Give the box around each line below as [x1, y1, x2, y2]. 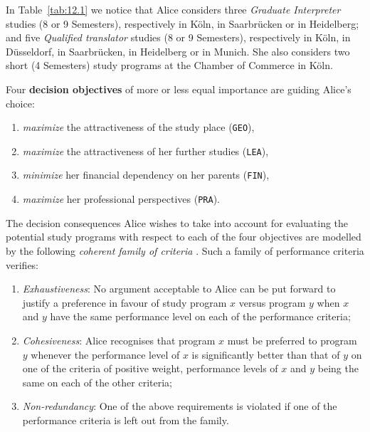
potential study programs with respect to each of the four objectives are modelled [6, 229, 361, 244]
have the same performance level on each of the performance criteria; [50, 309, 351, 324]
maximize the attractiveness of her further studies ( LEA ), [22, 143, 269, 158]
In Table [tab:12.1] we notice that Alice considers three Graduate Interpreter [6, 2, 341, 16]
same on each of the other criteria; [22, 374, 172, 389]
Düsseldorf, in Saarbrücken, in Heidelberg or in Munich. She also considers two [6, 43, 350, 58]
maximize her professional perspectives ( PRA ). [22, 191, 220, 206]
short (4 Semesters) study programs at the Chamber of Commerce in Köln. [6, 58, 333, 73]
